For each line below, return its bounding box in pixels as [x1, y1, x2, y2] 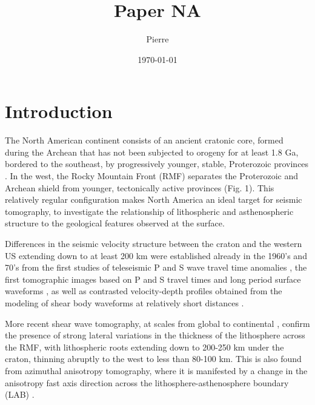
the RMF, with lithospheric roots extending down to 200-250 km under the [5, 340, 284, 353]
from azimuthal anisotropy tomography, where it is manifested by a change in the [5, 364, 308, 377]
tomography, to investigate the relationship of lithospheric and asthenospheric [5, 205, 294, 217]
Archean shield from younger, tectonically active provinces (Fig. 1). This [5, 181, 274, 194]
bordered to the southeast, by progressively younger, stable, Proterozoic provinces [5, 157, 309, 170]
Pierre [146, 33, 169, 45]
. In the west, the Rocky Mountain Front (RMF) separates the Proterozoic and [5, 170, 298, 182]
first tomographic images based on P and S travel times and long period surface [5, 272, 301, 285]
